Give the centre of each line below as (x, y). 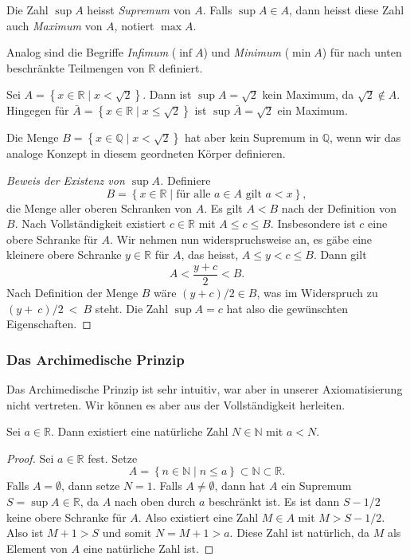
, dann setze (91, 486)
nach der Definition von (339, 208)
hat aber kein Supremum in (252, 137)
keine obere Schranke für (66, 517)
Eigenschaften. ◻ (49, 324)
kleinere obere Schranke (64, 255)
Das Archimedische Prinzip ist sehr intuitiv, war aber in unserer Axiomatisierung (205, 389)
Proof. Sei (30, 458)
